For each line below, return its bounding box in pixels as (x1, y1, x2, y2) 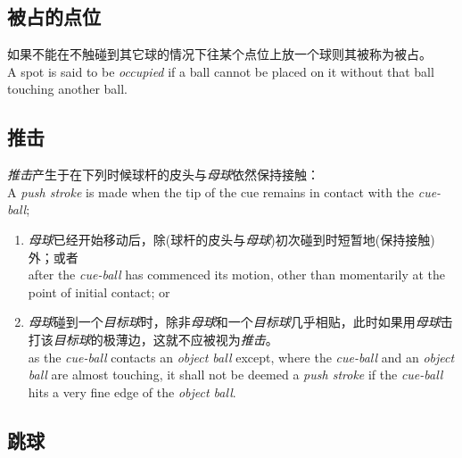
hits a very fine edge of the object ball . (28, 382, 236, 401)
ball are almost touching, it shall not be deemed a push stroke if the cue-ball (28, 365, 443, 384)
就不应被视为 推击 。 (165, 329, 278, 348)
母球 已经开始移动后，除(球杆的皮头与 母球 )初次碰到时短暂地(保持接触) (28, 229, 435, 248)
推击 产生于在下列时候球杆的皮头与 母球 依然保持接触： (7, 165, 319, 184)
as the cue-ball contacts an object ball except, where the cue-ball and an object (28, 347, 455, 366)
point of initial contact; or (28, 282, 170, 301)
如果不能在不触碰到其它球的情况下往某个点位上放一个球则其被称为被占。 (7, 45, 432, 63)
